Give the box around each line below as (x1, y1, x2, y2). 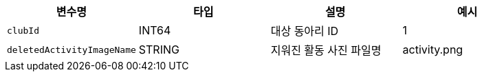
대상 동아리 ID (270, 24, 339, 38)
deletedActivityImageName (7, 44, 136, 55)
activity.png (402, 43, 463, 56)
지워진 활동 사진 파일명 (270, 43, 382, 57)
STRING (138, 43, 179, 56)
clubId (7, 25, 39, 36)
